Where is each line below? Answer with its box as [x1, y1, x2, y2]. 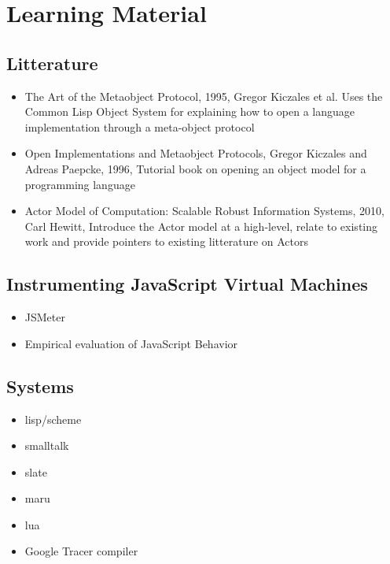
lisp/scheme [24, 410, 82, 427]
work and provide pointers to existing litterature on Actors [24, 233, 309, 250]
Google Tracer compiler [24, 543, 138, 559]
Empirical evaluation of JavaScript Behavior [24, 335, 238, 351]
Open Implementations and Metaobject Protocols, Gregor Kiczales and [24, 145, 367, 161]
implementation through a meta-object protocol [24, 118, 255, 135]
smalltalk [24, 437, 69, 454]
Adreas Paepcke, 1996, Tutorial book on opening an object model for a [24, 160, 366, 176]
